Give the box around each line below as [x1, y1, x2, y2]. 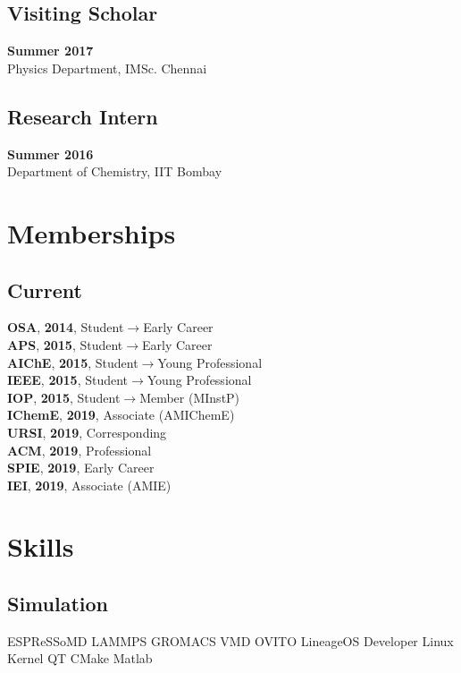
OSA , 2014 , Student [7, 318, 124, 336]
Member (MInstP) [139, 388, 240, 406]
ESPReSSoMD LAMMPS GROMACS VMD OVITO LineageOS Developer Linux [7, 631, 454, 650]
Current [7, 276, 82, 303]
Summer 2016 [7, 144, 94, 163]
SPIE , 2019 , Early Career [7, 458, 155, 477]
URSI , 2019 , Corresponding [7, 422, 167, 441]
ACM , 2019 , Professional [7, 440, 152, 459]
